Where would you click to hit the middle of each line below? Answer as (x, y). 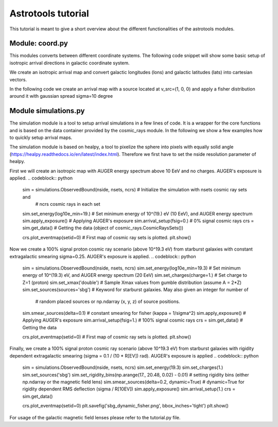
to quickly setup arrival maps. (41, 138)
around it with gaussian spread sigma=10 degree (61, 96)
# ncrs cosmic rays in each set (68, 204)
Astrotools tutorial (49, 13)
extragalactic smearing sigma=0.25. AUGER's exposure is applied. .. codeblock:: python (103, 256)
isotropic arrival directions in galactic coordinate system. (69, 63)
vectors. (18, 79)
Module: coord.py (39, 43)
